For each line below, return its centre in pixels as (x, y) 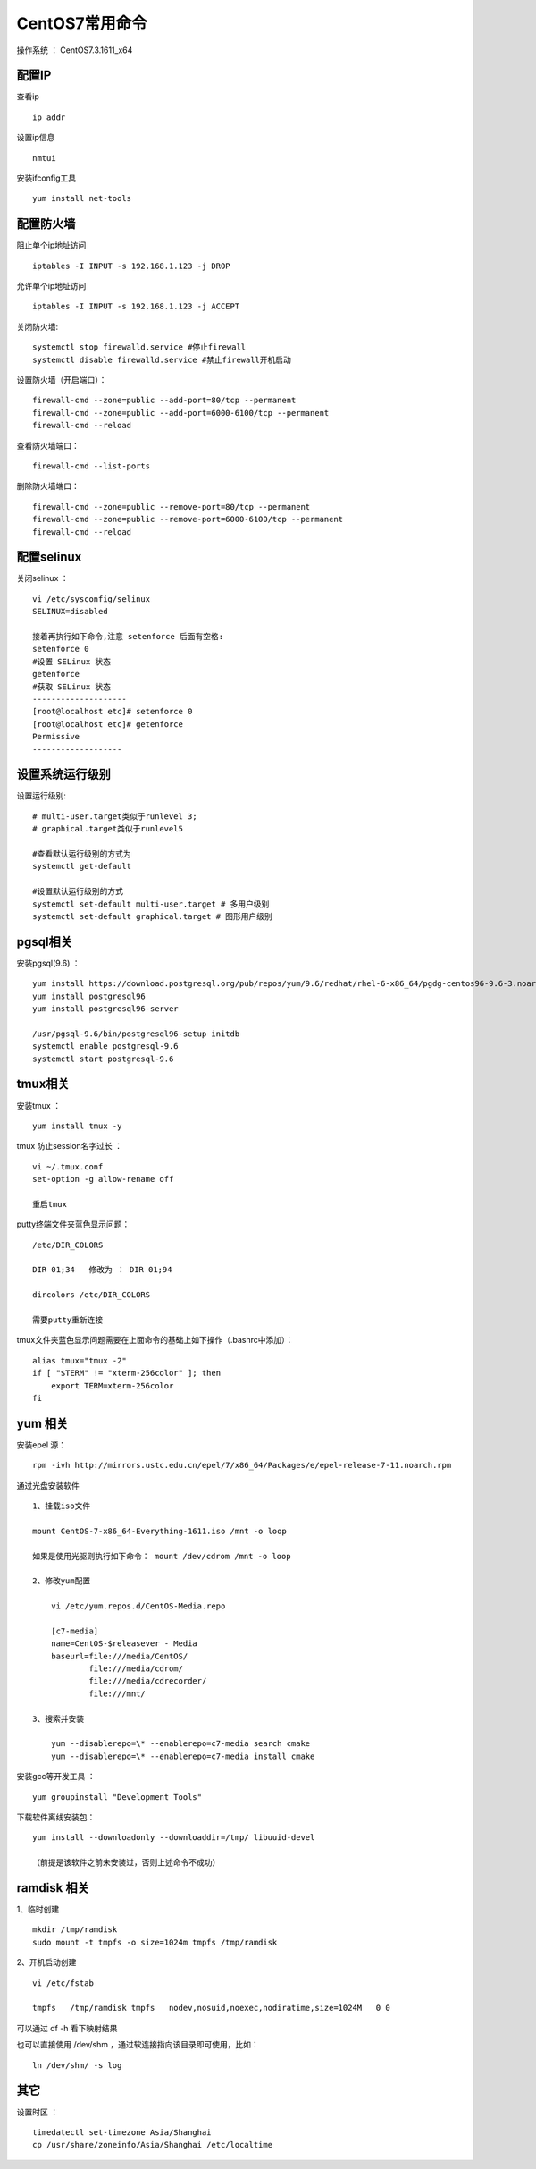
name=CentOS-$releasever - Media (124, 1644)
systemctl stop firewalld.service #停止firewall (139, 347)
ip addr (49, 117)
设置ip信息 (36, 138)
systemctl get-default (82, 866)
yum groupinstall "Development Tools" (117, 1797)
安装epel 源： (42, 1445)
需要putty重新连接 (68, 1320)
